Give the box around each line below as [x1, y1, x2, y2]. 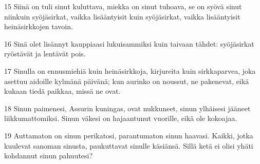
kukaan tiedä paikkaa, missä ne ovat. [4, 86, 121, 96]
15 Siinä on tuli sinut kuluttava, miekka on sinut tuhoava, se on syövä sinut [4, 1, 242, 11]
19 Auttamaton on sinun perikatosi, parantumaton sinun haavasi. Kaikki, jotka [4, 130, 253, 140]
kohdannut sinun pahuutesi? [4, 150, 93, 161]
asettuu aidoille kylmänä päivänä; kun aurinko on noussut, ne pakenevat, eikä [4, 75, 249, 86]
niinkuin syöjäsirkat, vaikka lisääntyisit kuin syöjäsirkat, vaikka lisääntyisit [4, 11, 240, 22]
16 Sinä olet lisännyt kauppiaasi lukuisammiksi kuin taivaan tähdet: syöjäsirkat [4, 38, 254, 49]
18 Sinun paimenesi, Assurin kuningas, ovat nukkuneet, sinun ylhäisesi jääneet [4, 102, 251, 113]
